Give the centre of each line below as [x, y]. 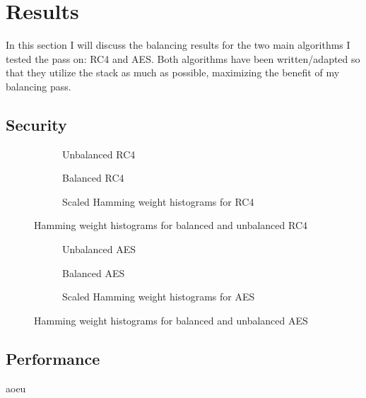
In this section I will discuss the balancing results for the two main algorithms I [178, 45]
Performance [53, 358]
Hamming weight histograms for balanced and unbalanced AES [171, 320]
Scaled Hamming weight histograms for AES [159, 297]
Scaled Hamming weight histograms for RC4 [158, 201]
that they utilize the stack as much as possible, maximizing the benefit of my [173, 72]
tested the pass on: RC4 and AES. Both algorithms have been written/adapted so [183, 58]
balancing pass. [39, 86]
